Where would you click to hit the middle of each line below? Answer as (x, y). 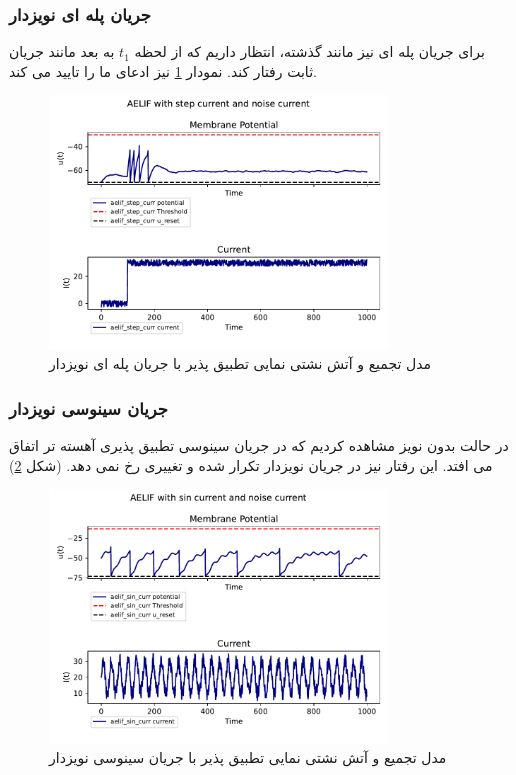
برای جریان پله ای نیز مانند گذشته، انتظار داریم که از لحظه (309, 51)
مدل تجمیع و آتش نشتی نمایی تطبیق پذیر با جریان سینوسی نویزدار (248, 757)
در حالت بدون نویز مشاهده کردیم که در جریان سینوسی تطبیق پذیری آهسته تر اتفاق (259, 445)
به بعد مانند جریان (62, 51)
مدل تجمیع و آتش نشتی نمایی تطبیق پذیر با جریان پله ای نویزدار (240, 363)
